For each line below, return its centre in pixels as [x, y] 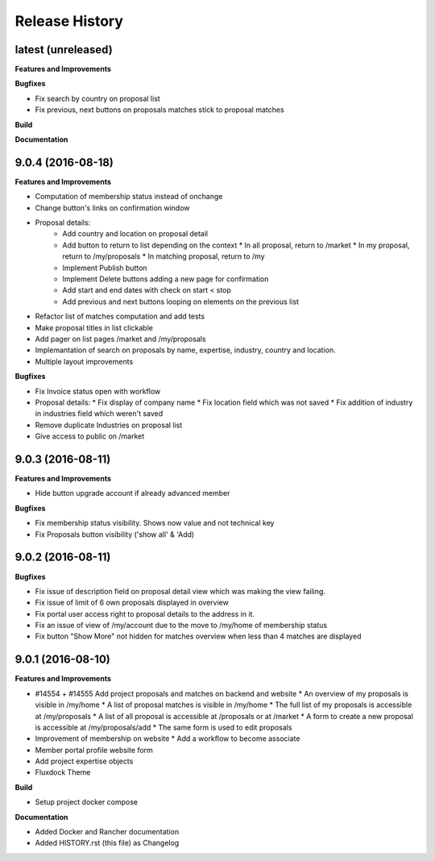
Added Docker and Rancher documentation [107, 832]
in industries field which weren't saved [99, 414]
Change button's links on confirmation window [112, 208]
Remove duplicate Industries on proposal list [109, 425]
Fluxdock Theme [63, 772]
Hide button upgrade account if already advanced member [133, 493]
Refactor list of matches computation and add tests [120, 316]
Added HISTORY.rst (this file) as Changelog [107, 843]
